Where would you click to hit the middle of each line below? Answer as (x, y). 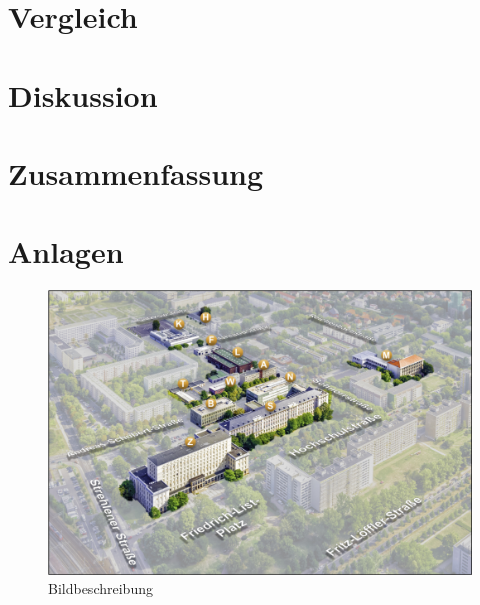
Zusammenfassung (136, 172)
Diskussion (83, 94)
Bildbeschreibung (100, 588)
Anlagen (66, 251)
